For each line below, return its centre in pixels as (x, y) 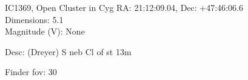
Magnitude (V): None (45, 31)
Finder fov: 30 (31, 72)
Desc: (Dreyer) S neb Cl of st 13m (68, 51)
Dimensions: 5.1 (34, 19)
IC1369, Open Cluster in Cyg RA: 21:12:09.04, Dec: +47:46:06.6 (124, 7)
